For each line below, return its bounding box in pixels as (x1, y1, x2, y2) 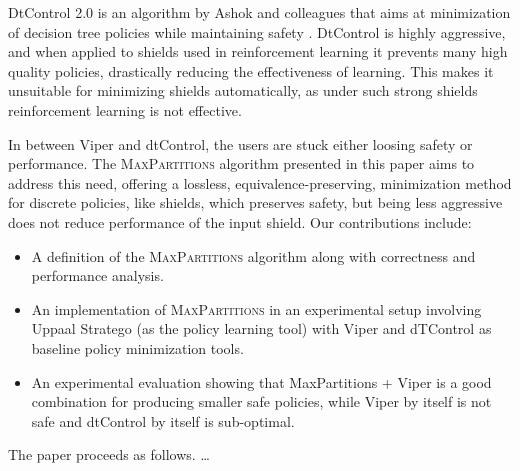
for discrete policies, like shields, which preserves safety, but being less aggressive (8, 192, 503, 213)
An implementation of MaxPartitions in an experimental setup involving (31, 298, 482, 319)
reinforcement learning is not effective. (8, 99, 242, 120)
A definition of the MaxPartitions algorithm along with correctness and (31, 245, 476, 266)
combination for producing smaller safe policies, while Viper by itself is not (31, 391, 492, 412)
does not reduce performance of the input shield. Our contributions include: (8, 211, 472, 232)
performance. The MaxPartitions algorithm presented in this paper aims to (8, 153, 475, 174)
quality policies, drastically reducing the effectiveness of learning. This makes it (8, 60, 494, 81)
